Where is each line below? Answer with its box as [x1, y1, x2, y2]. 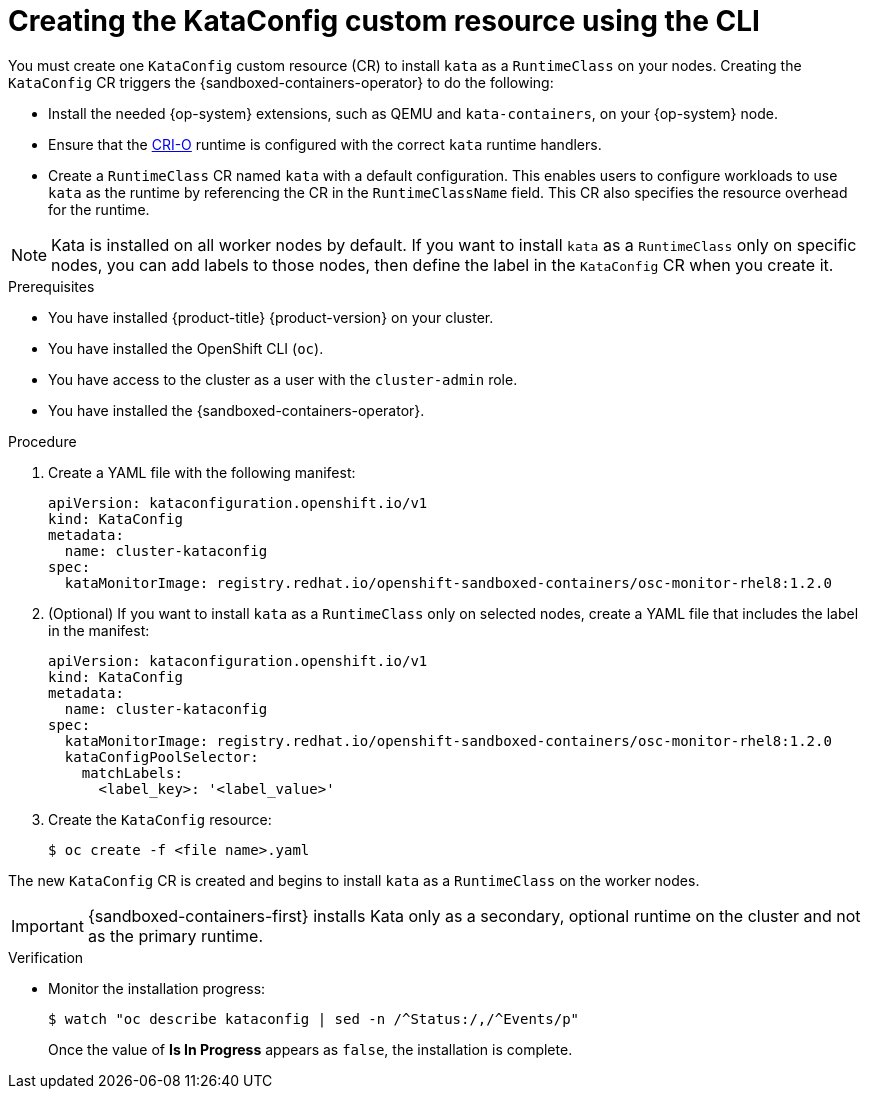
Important [11, 915, 84, 936]
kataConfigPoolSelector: [64, 748, 259, 765]
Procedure [8, 432, 77, 450]
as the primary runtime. [87, 925, 264, 946]
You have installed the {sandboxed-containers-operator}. [48, 401, 425, 419]
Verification [8, 948, 84, 966]
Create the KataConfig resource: [48, 810, 272, 828]
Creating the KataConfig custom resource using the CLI [8, 4, 760, 38]
